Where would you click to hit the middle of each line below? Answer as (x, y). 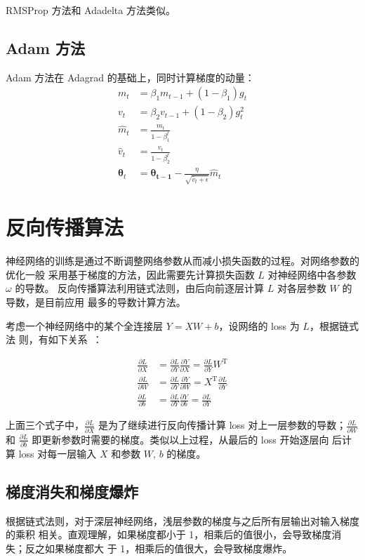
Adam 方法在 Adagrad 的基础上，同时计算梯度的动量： (130, 77)
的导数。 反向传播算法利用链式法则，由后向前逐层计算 (140, 288)
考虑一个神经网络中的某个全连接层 (84, 325)
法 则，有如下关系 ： (54, 339)
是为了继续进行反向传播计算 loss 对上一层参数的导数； (222, 425)
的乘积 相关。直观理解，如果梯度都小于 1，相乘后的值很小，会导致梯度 (169, 534)
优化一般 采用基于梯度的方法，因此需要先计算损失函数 (130, 274)
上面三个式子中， (45, 425)
